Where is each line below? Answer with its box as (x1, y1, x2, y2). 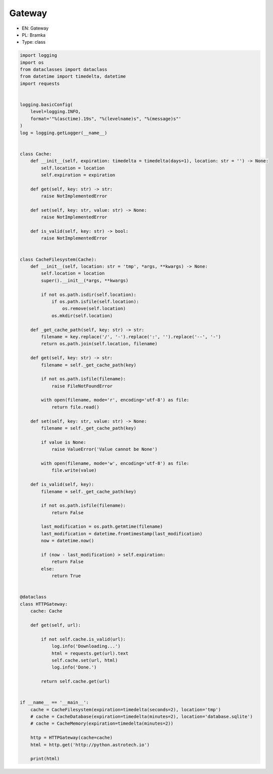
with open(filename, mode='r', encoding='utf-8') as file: (41, 397, 190, 403)
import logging (20, 53, 57, 58)
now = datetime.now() (41, 538, 94, 544)
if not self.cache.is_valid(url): (41, 636, 126, 642)
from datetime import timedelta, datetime (20, 73, 126, 79)
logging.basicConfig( (20, 102, 73, 108)
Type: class (22, 39, 46, 45)
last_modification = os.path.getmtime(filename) (41, 524, 163, 530)
